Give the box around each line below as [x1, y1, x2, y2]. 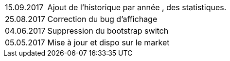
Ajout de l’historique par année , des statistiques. [47, 2, 227, 12]
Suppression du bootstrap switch [47, 26, 169, 36]
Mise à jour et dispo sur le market [47, 38, 170, 47]
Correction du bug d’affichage [47, 14, 158, 24]
